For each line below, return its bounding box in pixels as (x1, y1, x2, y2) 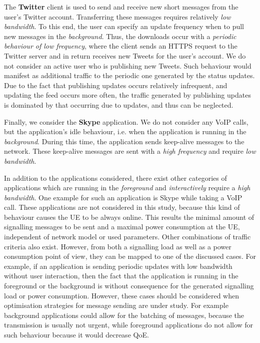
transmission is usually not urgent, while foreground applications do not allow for (4, 319, 253, 330)
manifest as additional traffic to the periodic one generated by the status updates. (4, 70, 255, 81)
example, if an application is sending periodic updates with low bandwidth (4, 260, 232, 271)
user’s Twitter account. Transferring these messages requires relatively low (4, 11, 231, 22)
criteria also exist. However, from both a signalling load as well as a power (4, 241, 231, 251)
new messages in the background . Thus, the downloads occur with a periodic (4, 31, 236, 41)
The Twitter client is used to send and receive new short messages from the (4, 2, 238, 12)
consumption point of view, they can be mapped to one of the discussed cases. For (4, 251, 256, 261)
